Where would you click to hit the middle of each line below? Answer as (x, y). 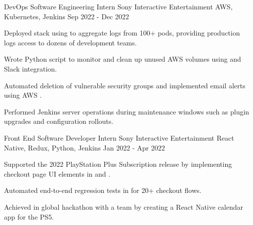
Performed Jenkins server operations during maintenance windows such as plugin (127, 111)
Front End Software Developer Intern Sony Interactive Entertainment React (119, 137)
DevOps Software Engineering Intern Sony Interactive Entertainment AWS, (118, 6)
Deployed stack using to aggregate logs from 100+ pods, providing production (122, 33)
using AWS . (23, 95)
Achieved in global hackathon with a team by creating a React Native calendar (124, 206)
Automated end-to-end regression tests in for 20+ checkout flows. (103, 190)
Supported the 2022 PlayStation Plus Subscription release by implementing (118, 164)
